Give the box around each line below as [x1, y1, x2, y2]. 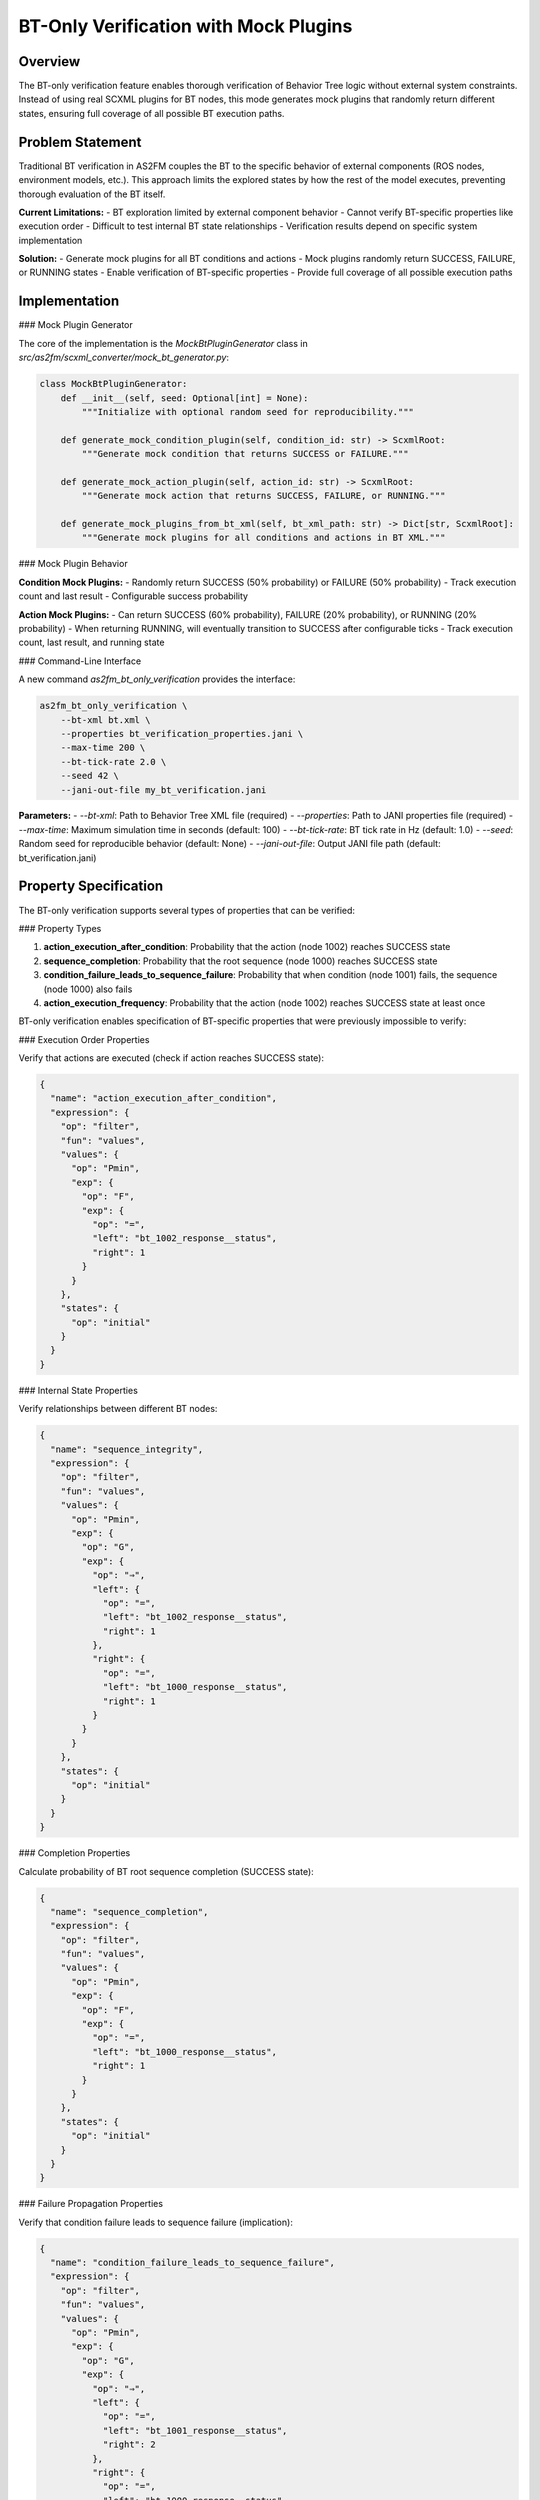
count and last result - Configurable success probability [18, 590, 249, 602]
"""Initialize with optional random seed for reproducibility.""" [81, 406, 415, 417]
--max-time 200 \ [60, 742, 146, 754]
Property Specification [18, 878, 164, 895]
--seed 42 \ [60, 770, 120, 782]
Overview [18, 53, 81, 70]
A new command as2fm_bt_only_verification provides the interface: [18, 673, 296, 685]
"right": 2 [102, 2439, 157, 2450]
